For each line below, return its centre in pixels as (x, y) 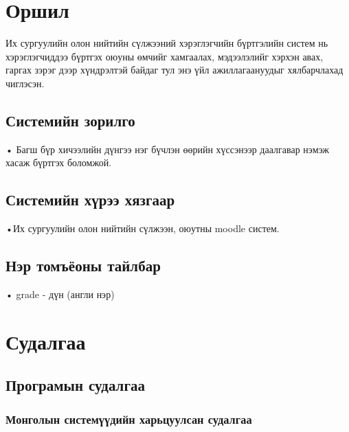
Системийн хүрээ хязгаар (90, 200)
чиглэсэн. (25, 83)
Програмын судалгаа (75, 385)
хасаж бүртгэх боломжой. (59, 162)
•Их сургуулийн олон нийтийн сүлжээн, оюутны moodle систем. (143, 228)
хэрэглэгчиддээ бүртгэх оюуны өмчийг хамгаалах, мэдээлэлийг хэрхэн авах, (165, 56)
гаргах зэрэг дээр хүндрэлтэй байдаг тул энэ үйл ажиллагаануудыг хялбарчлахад (174, 70)
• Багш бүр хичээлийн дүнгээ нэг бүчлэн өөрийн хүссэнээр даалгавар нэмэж (167, 149)
